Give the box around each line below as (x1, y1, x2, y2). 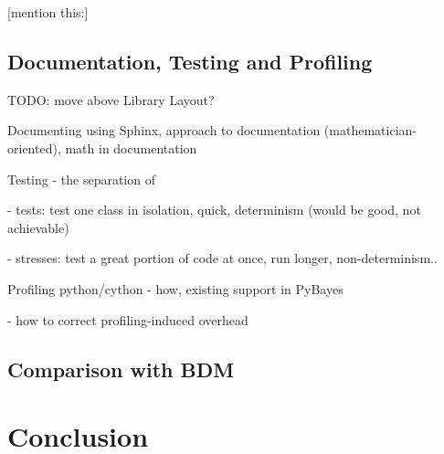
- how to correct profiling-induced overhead (7, 310, 248, 329)
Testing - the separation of (7, 169, 155, 188)
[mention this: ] (7, 3, 89, 21)
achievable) (7, 217, 69, 237)
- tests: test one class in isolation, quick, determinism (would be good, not (7, 200, 421, 219)
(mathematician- (323, 121, 417, 140)
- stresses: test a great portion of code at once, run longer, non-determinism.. (7, 248, 438, 268)
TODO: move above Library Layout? (7, 90, 215, 109)
